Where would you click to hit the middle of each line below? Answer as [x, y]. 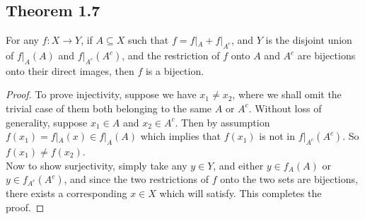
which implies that [180, 136]
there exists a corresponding [66, 193]
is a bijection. [175, 70]
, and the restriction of [171, 55]
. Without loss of [285, 108]
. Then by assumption [222, 122]
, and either [238, 165]
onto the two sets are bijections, [289, 179]
